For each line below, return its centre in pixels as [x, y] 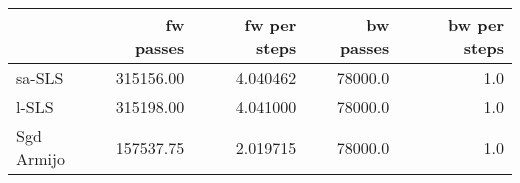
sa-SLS [40, 77]
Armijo [40, 158]
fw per [270, 24]
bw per [476, 24]
